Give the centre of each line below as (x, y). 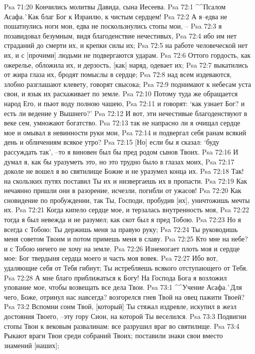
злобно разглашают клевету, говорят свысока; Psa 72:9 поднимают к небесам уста (127, 84)
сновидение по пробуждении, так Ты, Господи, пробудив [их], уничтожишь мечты (127, 200)
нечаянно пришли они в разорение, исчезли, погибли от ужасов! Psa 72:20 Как (123, 190)
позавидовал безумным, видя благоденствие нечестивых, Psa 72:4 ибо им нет (120, 35)
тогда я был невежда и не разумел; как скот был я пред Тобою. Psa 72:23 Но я (123, 219)
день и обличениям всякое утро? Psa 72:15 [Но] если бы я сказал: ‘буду (112, 142)
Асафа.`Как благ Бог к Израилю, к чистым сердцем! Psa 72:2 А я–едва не (116, 16)
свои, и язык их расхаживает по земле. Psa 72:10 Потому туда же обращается (121, 94)
